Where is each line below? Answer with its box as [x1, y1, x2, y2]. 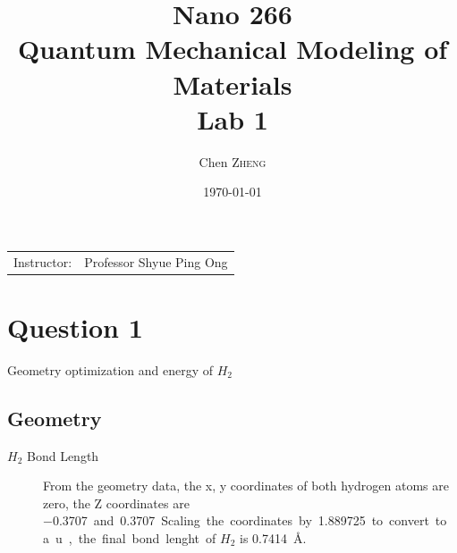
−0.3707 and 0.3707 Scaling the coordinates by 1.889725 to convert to [43, 511, 447, 530]
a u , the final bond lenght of [43, 529, 216, 548]
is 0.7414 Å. [240, 529, 307, 548]
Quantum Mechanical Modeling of [17, 30, 448, 67]
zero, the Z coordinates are [43, 493, 190, 512]
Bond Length [26, 446, 99, 465]
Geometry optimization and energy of [7, 360, 214, 379]
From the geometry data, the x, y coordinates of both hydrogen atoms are [43, 476, 449, 495]
